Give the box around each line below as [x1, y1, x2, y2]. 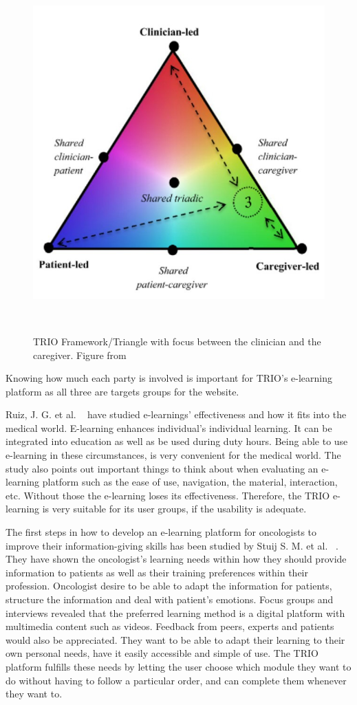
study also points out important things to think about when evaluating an [6, 461, 318, 475]
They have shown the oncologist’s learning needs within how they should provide [6, 552, 347, 566]
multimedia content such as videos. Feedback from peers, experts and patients [6, 619, 334, 633]
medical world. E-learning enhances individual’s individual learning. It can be [6, 420, 332, 435]
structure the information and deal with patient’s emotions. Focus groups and [6, 592, 334, 607]
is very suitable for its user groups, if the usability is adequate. [42, 501, 307, 516]
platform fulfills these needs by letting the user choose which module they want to [6, 659, 351, 673]
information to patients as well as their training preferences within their [6, 565, 309, 579]
